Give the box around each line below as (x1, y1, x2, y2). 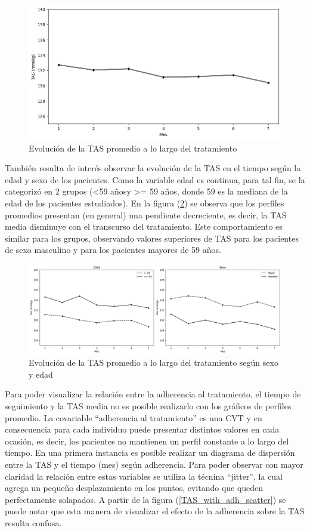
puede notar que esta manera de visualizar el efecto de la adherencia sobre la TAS (5, 505, 305, 517)
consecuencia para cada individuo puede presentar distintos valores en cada (5, 423, 280, 436)
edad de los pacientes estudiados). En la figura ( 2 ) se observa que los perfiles (5, 196, 284, 209)
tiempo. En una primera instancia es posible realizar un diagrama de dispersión (5, 446, 295, 459)
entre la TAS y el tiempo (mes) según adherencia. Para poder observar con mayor (5, 458, 303, 470)
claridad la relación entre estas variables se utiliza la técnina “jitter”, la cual (5, 470, 283, 482)
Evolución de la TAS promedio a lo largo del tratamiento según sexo (29, 356, 278, 369)
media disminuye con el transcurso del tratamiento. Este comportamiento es (5, 220, 283, 233)
